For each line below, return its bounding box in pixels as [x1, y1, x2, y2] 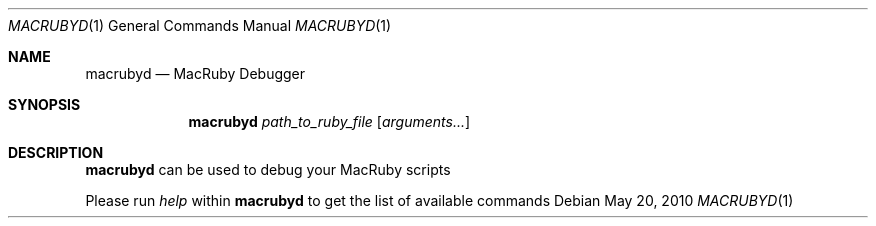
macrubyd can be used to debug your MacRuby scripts [85, 161, 451, 178]
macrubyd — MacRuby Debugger [85, 65, 306, 82]
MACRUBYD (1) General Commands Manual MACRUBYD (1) [8, 17, 392, 34]
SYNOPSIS [8, 96, 81, 113]
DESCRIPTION [8, 144, 104, 161]
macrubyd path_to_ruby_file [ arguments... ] [188, 113, 471, 130]
